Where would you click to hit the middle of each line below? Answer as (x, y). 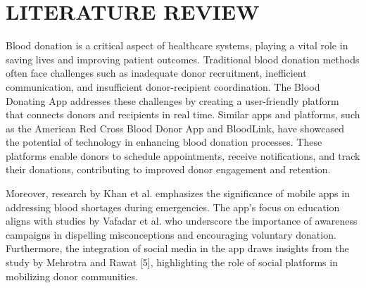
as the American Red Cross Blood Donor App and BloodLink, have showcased (175, 128)
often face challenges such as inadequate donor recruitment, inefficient (156, 73)
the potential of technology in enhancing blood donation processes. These (164, 142)
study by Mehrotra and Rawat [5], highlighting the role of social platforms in (172, 262)
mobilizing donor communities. (72, 276)
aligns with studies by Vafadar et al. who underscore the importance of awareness (182, 221)
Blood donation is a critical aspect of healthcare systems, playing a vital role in (177, 45)
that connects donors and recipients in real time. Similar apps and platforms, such (183, 114)
